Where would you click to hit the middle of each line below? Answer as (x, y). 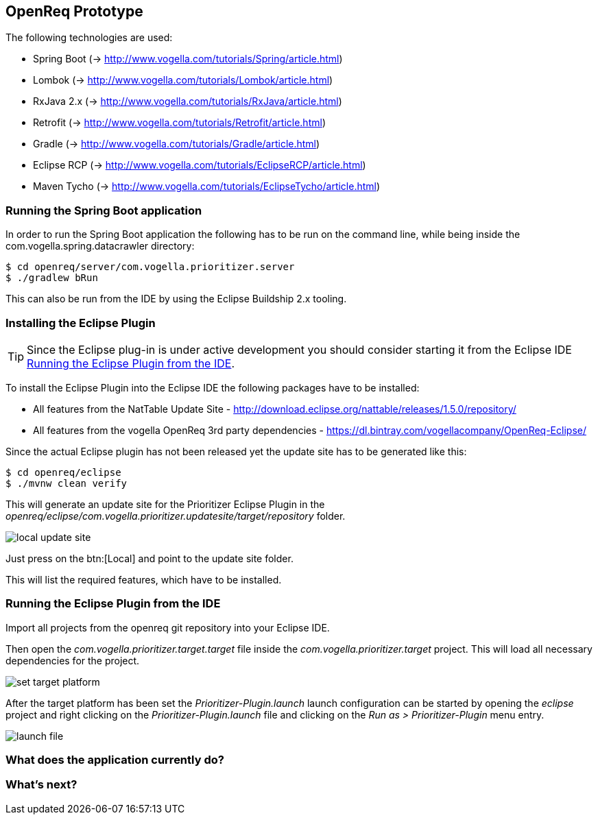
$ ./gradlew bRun (52, 278)
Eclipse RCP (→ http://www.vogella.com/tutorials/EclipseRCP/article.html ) (200, 165)
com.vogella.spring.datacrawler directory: (100, 246)
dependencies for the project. (73, 660)
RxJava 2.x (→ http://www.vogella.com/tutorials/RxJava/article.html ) (188, 101)
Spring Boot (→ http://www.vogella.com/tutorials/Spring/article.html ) (188, 59)
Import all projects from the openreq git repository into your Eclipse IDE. (168, 627)
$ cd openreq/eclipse (63, 472)
